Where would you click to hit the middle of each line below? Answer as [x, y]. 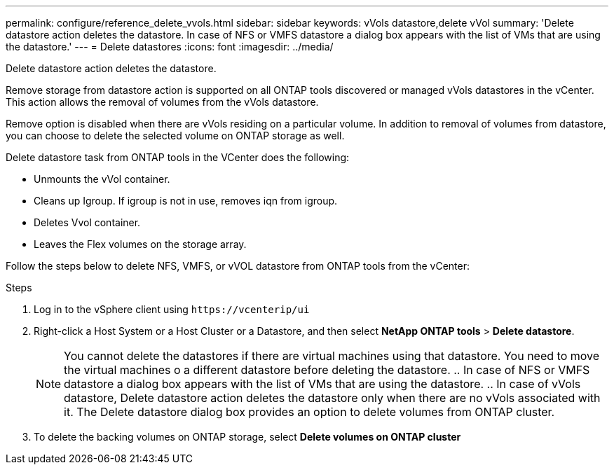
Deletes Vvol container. [87, 222]
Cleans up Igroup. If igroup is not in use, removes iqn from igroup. [186, 201]
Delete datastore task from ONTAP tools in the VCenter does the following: [178, 157]
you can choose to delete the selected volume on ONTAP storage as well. [175, 136]
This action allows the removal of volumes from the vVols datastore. [162, 102]
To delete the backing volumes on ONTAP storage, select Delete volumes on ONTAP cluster [247, 437]
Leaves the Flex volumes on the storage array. [140, 244]
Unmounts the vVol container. [102, 179]
